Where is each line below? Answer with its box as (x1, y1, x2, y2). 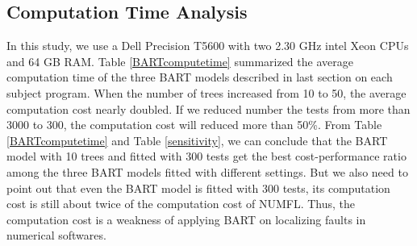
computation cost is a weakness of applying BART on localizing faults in (6, 211, 366, 227)
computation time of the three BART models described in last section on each (6, 69, 393, 85)
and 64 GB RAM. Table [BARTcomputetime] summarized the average (6, 52, 353, 69)
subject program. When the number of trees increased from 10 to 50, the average (6, 84, 407, 101)
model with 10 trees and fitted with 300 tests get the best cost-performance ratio (6, 148, 407, 165)
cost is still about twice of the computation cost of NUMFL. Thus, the (6, 195, 356, 212)
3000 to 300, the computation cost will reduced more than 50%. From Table (6, 116, 382, 133)
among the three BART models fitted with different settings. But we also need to (6, 163, 408, 180)
